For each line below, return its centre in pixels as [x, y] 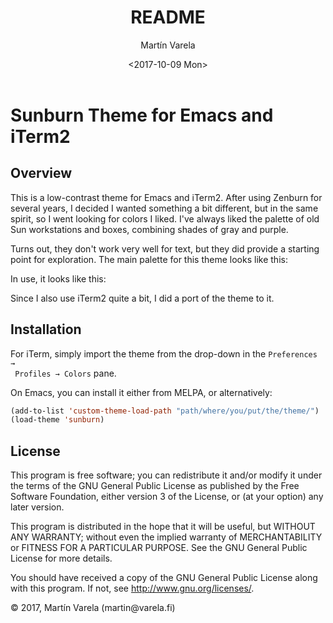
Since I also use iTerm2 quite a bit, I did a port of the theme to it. [142, 298]
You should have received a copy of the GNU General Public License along [164, 578]
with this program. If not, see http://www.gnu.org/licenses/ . [132, 588]
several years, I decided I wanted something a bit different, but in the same [164, 208]
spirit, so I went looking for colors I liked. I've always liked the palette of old [165, 218]
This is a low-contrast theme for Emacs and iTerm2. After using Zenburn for [166, 197]
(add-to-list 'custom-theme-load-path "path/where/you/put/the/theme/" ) [165, 411]
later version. [37, 507]
